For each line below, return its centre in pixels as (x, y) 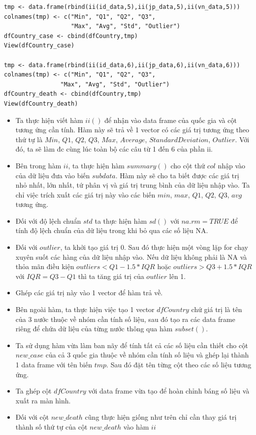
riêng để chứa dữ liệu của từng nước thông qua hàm (94, 329)
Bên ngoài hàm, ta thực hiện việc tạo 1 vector (85, 309)
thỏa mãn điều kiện (45, 266)
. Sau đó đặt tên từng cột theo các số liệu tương (179, 364)
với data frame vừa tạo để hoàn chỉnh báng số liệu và (169, 391)
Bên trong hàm (38, 165)
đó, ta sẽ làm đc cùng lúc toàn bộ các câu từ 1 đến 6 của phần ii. (114, 149)
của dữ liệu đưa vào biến (53, 175)
